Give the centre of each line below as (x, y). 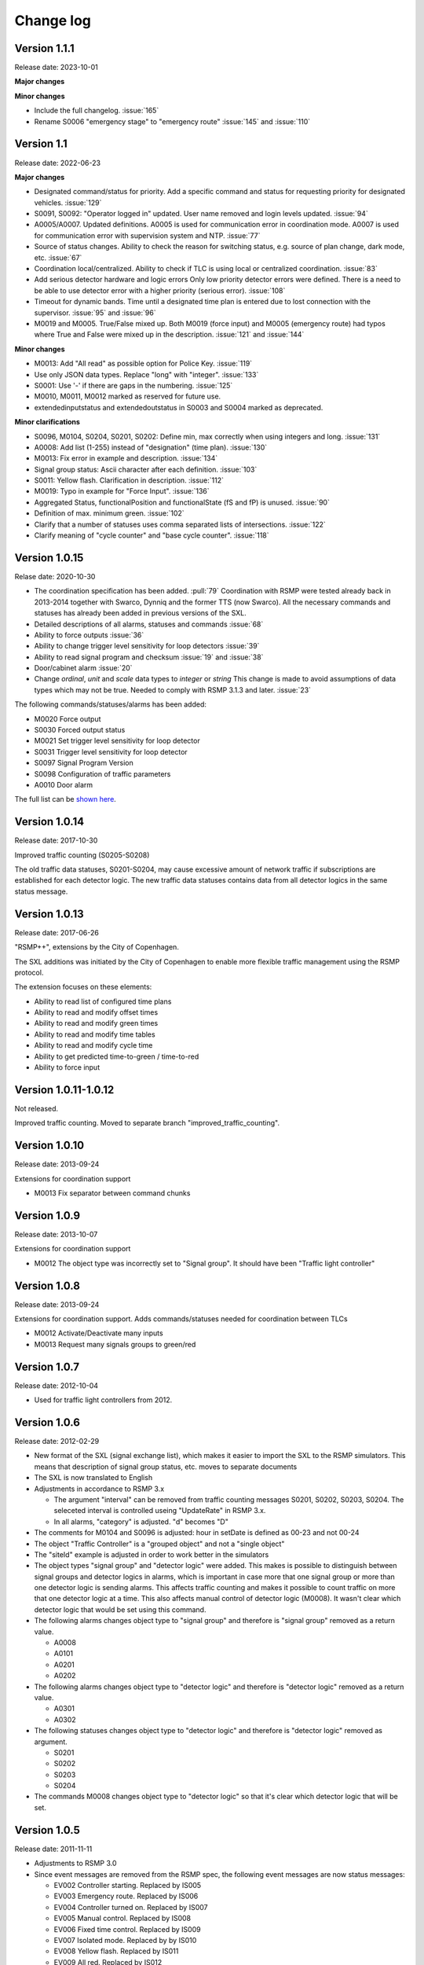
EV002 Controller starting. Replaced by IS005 (128, 1885)
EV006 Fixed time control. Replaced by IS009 (127, 1929)
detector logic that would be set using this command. (120, 1609)
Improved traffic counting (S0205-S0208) (82, 855)
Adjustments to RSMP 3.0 (75, 1864)
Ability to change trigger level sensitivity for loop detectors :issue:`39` (147, 646)
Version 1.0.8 (47, 1286)
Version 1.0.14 (49, 822)
